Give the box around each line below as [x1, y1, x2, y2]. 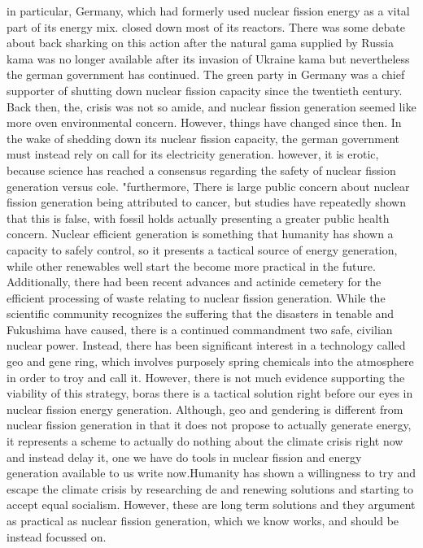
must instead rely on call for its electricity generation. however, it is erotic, [7, 146, 379, 163]
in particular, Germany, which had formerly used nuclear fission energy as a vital [7, 2, 410, 19]
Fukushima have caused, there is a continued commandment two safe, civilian [7, 320, 393, 337]
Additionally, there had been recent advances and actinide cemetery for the [7, 273, 382, 290]
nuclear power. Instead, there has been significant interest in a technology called [7, 337, 406, 354]
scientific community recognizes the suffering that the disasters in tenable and [7, 305, 395, 322]
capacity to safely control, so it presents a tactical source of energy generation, [7, 241, 398, 258]
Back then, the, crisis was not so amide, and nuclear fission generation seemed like [7, 98, 416, 115]
